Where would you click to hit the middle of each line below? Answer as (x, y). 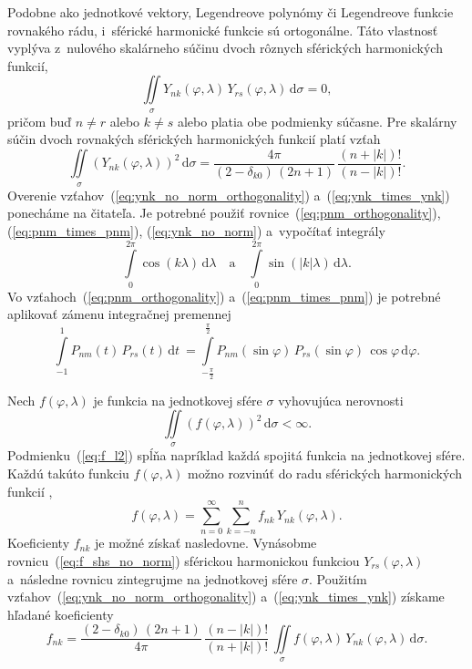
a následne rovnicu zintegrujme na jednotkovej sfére (153, 578)
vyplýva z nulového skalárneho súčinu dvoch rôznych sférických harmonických (225, 48)
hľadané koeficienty (61, 614)
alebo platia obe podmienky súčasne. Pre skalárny (317, 121)
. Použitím (338, 578)
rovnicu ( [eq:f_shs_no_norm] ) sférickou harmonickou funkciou (184, 560)
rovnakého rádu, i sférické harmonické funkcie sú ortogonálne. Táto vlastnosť (223, 30)
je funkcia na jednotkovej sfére (178, 400)
